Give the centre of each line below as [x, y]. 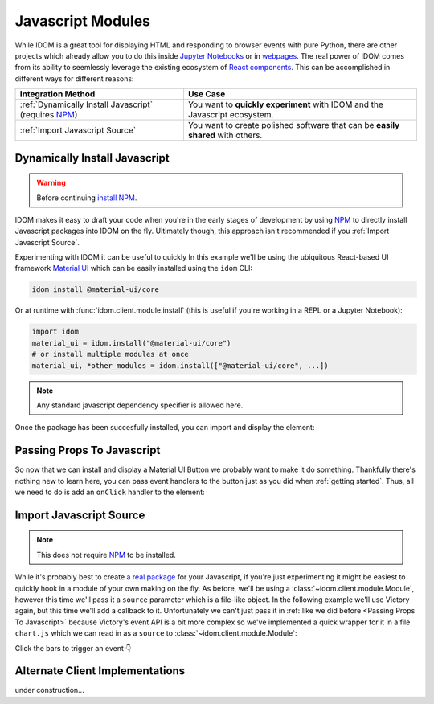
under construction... [49, 690]
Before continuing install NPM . [87, 198]
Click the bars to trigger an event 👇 [73, 648]
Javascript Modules [83, 21]
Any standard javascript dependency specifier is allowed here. [140, 405]
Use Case [207, 94]
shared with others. [225, 135]
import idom [55, 332]
